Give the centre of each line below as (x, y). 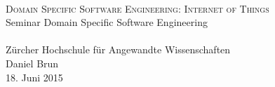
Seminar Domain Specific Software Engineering (107, 22)
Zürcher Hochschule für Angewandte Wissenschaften (118, 49)
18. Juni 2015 (34, 77)
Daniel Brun (32, 63)
